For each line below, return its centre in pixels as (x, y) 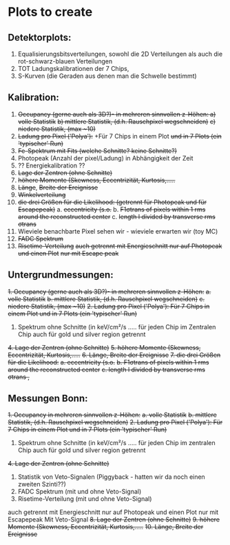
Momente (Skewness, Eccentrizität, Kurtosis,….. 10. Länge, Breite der (106, 527)
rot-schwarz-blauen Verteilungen (65, 61)
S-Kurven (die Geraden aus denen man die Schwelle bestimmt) (107, 76)
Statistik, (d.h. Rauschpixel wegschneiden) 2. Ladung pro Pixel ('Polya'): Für (115, 422)
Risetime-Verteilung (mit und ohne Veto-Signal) (85, 499)
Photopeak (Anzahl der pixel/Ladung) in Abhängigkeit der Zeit (105, 158)
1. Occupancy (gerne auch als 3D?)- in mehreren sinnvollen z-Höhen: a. (109, 291)
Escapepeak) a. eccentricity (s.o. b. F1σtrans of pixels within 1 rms (112, 209)
